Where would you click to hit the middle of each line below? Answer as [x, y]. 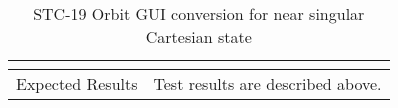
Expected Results [77, 83]
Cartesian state [198, 36]
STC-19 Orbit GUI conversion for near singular [199, 13]
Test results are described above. [267, 83]
